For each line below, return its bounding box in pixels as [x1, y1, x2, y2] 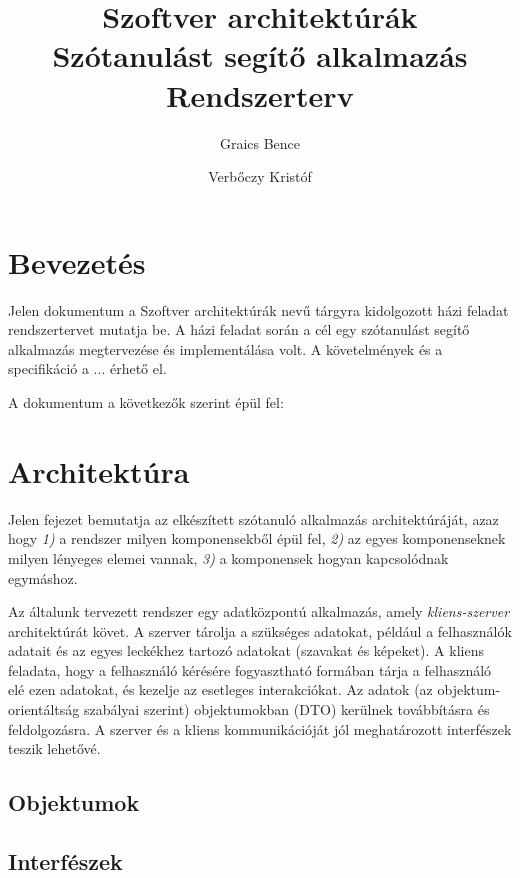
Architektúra [8, 450, 190, 491]
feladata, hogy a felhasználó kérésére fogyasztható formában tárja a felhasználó [8, 659, 492, 680]
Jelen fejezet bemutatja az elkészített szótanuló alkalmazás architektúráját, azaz [8, 508, 499, 529]
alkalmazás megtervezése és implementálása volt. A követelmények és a [8, 338, 443, 359]
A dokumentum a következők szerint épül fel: [8, 392, 284, 412]
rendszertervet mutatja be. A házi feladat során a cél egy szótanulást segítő [8, 319, 470, 340]
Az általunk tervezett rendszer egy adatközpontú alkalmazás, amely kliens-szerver [8, 601, 510, 622]
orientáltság [8, 699, 80, 720]
